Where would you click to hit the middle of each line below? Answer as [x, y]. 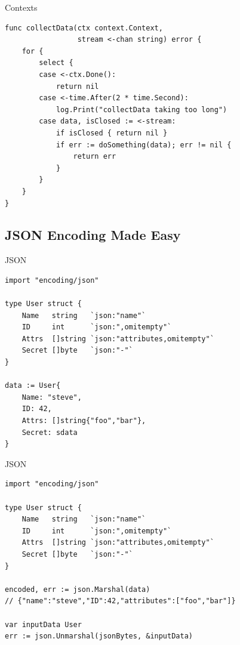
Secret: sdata [50, 432]
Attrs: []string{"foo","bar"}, [84, 421]
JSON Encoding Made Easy [93, 235]
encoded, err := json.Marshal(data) [78, 589]
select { [56, 63]
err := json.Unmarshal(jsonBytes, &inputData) [99, 636]
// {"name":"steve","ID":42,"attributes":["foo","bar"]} [120, 601]
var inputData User [43, 624]
